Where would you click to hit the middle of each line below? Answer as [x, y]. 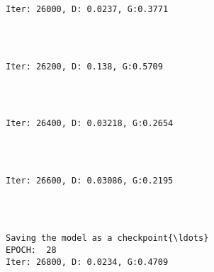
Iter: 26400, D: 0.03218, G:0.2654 [90, 124]
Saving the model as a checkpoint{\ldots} [107, 238]
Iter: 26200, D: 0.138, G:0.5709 [84, 66]
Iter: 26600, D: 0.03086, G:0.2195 [90, 181]
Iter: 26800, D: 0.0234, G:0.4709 [87, 262]
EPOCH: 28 [31, 250]
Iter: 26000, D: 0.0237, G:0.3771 [87, 9]
